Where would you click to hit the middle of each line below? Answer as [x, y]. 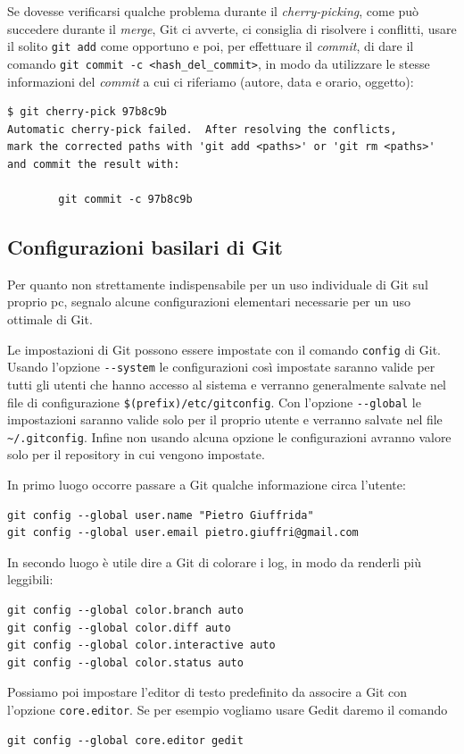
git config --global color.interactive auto [141, 645]
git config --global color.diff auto [119, 628]
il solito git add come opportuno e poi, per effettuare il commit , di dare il [211, 46]
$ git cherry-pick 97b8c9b [87, 112]
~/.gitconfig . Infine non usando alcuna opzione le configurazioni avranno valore [229, 436]
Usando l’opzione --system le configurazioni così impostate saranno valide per [221, 367]
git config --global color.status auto [125, 662]
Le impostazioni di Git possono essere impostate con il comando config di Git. [224, 349]
